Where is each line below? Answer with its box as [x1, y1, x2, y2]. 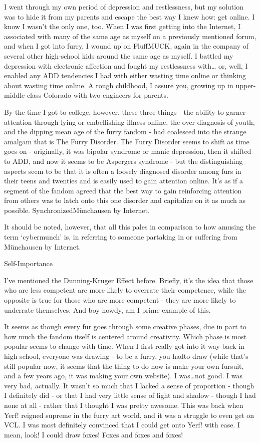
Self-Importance [4, 258, 53, 269]
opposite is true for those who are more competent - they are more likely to [4, 295, 236, 305]
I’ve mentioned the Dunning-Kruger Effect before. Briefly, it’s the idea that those [4, 275, 253, 285]
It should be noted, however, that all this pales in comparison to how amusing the [4, 221, 256, 232]
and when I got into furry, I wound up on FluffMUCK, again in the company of [4, 41, 248, 51]
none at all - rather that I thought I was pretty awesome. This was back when [4, 399, 243, 410]
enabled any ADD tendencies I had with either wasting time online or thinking [4, 70, 246, 81]
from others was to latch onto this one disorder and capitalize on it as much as [4, 195, 246, 205]
